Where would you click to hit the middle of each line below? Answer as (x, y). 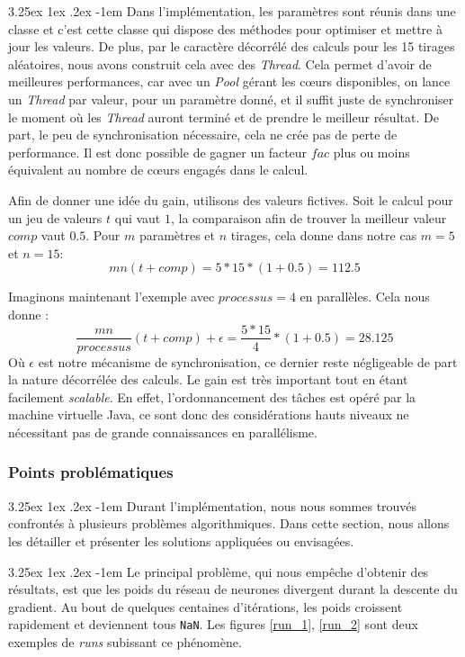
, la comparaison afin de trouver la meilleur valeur (309, 217)
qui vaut (138, 217)
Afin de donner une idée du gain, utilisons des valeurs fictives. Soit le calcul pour (231, 199)
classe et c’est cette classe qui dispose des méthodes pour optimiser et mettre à (225, 28)
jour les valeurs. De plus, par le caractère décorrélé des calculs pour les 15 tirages (232, 46)
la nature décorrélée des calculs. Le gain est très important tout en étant (208, 379)
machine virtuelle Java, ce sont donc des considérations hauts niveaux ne (209, 414)
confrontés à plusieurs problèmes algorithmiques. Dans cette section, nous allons (229, 523)
